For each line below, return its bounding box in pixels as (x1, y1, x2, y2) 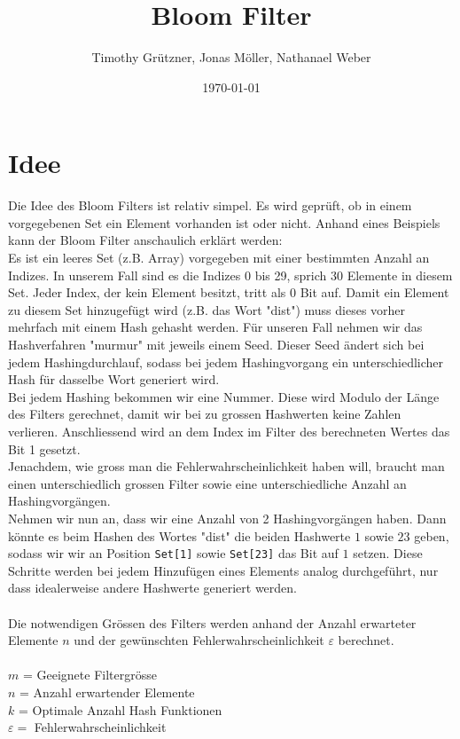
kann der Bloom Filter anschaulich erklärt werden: (8, 231, 283, 249)
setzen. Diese (353, 544, 423, 562)
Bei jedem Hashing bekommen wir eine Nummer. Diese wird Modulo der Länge (8, 387, 440, 405)
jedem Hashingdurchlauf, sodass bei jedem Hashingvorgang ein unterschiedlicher (8, 352, 444, 371)
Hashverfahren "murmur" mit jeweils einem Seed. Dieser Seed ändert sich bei (8, 335, 425, 353)
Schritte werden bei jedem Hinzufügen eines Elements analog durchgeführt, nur (8, 561, 439, 579)
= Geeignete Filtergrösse (22, 665, 157, 684)
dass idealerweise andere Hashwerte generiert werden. (8, 578, 297, 597)
